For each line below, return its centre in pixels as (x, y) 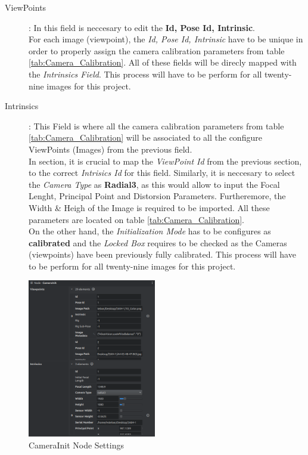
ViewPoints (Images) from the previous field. (111, 149)
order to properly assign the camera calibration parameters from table (157, 50)
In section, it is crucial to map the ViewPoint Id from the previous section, (165, 161)
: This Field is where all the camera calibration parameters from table (156, 126)
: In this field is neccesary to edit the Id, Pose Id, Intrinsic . (142, 27)
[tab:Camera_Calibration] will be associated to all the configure (145, 137)
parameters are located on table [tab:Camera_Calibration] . (136, 219)
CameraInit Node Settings (76, 445)
